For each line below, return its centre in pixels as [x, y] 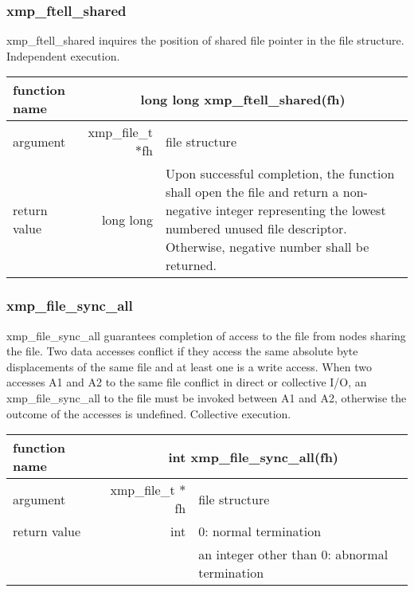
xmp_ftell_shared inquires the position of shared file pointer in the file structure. [205, 40]
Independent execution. [63, 55]
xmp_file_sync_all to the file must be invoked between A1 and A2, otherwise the [207, 398]
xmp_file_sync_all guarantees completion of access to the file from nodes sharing [206, 335]
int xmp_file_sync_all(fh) [254, 457]
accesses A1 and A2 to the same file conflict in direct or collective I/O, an [187, 382]
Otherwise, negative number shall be [267, 247]
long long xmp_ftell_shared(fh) [243, 99]
